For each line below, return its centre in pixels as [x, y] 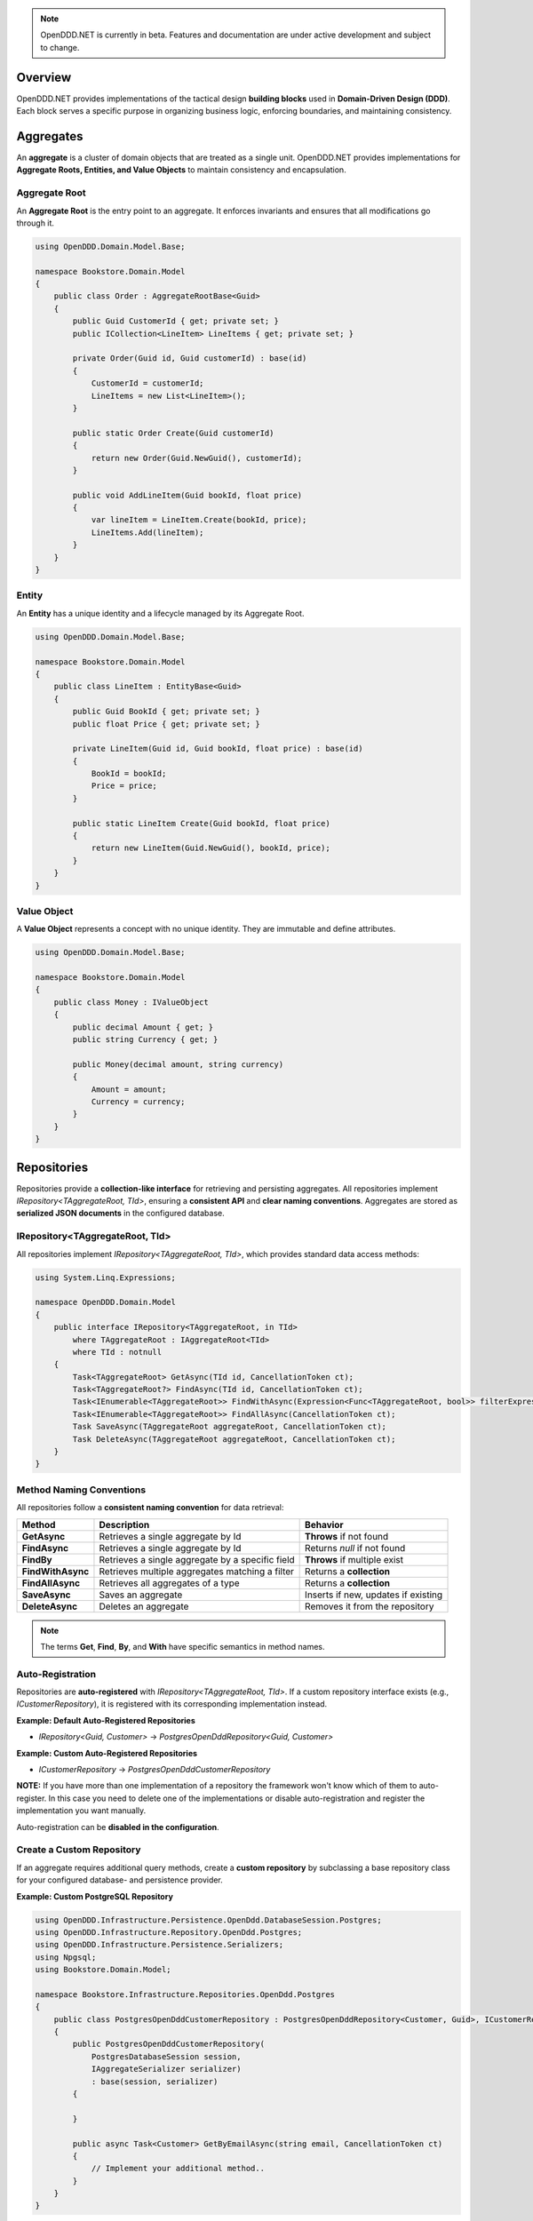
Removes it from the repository [370, 1606]
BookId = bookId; [129, 774]
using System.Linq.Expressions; [106, 1278]
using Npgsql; [66, 1957]
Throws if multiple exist [354, 1559]
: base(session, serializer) [155, 2082]
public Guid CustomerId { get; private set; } [175, 321]
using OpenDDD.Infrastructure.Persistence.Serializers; [159, 1945]
